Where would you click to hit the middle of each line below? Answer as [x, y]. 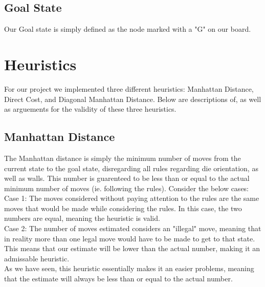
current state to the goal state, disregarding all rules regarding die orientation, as [131, 168]
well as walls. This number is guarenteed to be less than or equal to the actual [127, 178]
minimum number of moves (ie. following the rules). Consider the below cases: [127, 188]
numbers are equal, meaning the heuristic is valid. [82, 218]
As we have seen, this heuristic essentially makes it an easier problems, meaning [129, 268]
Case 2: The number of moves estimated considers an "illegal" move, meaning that [133, 228]
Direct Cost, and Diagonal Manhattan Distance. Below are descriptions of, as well [133, 99]
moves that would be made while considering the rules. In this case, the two [123, 208]
